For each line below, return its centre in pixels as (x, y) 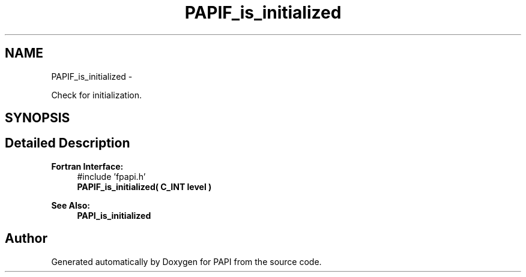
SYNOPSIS (38, 118)
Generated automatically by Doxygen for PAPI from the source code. (186, 261)
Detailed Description (68, 143)
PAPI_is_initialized (114, 215)
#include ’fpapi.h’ (111, 176)
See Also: (71, 205)
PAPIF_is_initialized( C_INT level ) (144, 186)
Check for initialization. (96, 95)
